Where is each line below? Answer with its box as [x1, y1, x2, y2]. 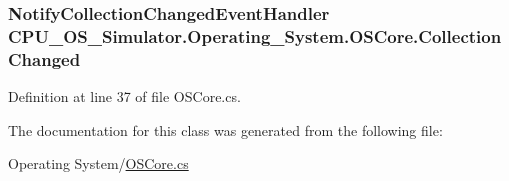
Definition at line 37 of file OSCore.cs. [8, 86, 241, 107]
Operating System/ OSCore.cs [8, 153, 189, 174]
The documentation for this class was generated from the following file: [8, 119, 443, 140]
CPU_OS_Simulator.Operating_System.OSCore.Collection [8, 23, 502, 48]
